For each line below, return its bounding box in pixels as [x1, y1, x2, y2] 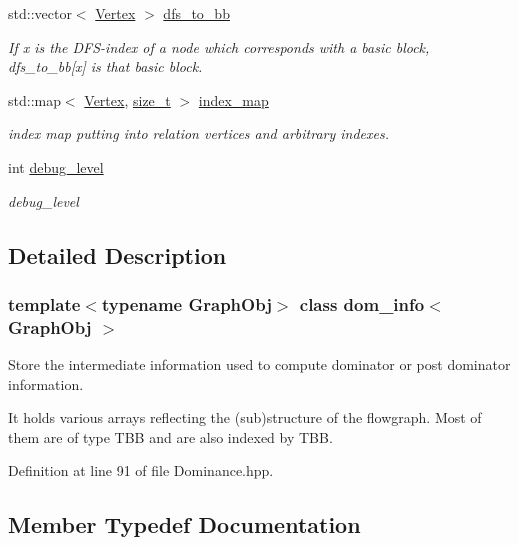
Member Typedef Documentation [8, 509, 361, 540]
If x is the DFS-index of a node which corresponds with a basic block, [8, 36, 430, 57]
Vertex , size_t [84, 89, 171, 110]
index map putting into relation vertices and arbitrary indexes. [8, 123, 390, 144]
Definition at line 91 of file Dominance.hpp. [8, 460, 274, 481]
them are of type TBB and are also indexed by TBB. [8, 426, 333, 447]
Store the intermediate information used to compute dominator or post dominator [8, 354, 511, 375]
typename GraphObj [101, 291, 272, 316]
